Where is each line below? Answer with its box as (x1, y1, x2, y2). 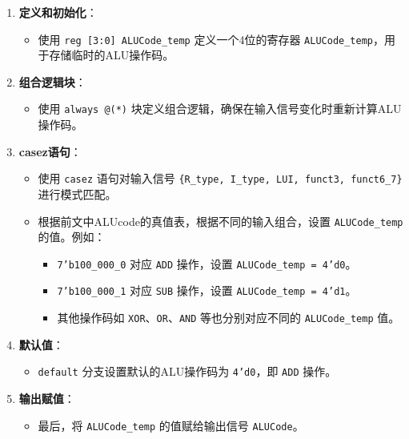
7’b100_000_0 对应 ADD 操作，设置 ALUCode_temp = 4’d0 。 (57, 255, 357, 272)
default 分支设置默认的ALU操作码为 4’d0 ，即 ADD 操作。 (38, 363, 337, 380)
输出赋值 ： (18, 390, 75, 406)
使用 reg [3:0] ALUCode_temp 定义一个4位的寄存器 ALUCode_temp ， (38, 30, 384, 47)
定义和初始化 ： (18, 4, 98, 20)
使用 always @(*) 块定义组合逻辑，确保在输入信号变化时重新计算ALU (38, 100, 402, 117)
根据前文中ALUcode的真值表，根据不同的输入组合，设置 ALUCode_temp (38, 212, 403, 229)
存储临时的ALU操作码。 (49, 46, 174, 63)
